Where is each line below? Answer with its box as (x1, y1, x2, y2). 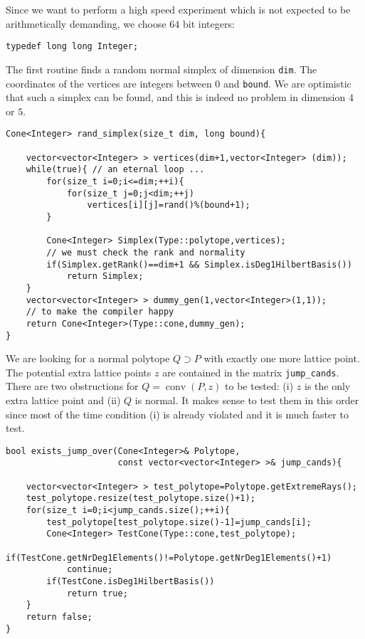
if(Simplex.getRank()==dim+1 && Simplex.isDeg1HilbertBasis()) (46, 259, 352, 270)
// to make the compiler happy (26, 307, 174, 317)
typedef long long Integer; (6, 41, 139, 52)
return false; (26, 611, 92, 622)
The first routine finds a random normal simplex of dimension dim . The (6, 61, 317, 76)
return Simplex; (66, 271, 144, 282)
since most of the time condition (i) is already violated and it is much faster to (6, 406, 349, 421)
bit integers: (182, 16, 235, 31)
